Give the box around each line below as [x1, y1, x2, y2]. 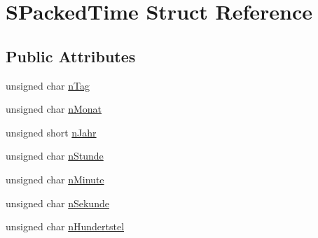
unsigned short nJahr [6, 125, 97, 139]
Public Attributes [6, 45, 136, 66]
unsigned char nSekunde [6, 195, 109, 210]
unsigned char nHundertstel [6, 219, 125, 234]
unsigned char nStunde [6, 148, 104, 163]
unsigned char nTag [6, 78, 90, 92]
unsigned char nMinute [6, 171, 104, 186]
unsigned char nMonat [6, 101, 102, 116]
